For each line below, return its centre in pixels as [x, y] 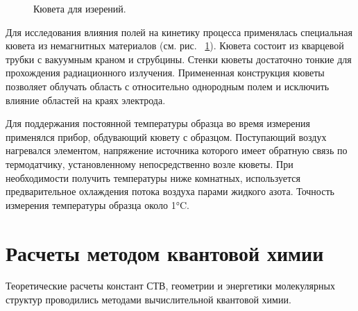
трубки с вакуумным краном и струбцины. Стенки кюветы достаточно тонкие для [179, 59]
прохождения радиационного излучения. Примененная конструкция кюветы [165, 73]
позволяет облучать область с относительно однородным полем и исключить [168, 86]
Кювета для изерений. [80, 8]
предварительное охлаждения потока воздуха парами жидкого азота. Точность [170, 191]
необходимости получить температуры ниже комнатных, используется [153, 177]
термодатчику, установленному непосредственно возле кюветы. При [150, 163]
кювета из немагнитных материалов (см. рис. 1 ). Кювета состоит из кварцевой [175, 45]
